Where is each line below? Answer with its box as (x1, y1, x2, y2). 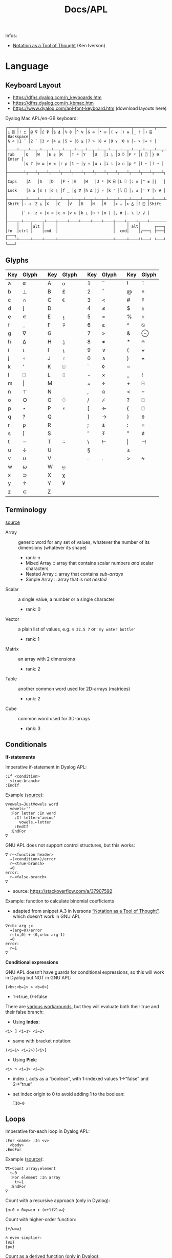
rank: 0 (25, 606, 41, 612)
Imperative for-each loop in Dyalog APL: (5, 1128, 90, 1134)
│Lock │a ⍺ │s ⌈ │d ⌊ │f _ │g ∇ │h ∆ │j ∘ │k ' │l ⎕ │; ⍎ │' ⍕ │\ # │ (5, 188, 166, 193)
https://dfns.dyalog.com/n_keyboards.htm (12, 94, 102, 101)
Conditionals (5, 740, 47, 749)
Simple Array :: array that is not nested (25, 576, 107, 582)
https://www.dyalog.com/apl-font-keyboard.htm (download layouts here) (12, 105, 167, 111)
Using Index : (12, 1018, 40, 1025)
